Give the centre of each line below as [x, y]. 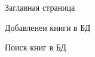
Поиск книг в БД [36, 47]
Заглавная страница [40, 7]
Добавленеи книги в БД [48, 27]
